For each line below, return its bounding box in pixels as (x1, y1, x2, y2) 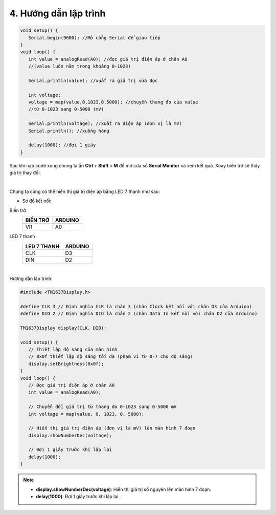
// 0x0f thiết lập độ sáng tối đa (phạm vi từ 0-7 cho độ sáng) (28, 354, 193, 359)
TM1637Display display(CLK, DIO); (20, 325, 107, 331)
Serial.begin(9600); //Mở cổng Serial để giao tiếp (28, 35, 160, 40)
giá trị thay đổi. (9, 169, 41, 176)
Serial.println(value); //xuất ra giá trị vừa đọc (28, 77, 158, 83)
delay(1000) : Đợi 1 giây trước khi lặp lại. (36, 493, 120, 500)
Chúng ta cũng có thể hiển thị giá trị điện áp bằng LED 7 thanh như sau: (9, 188, 160, 195)
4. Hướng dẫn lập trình (9, 8, 106, 19)
